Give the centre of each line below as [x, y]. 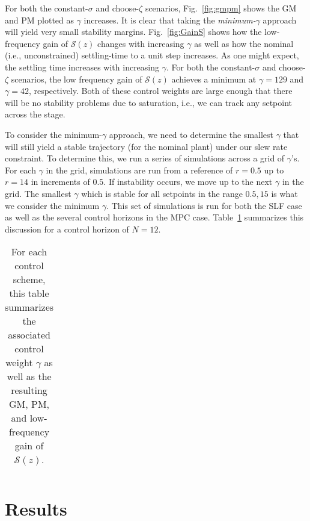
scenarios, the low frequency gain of [77, 79]
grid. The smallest [38, 193]
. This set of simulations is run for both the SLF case [204, 205]
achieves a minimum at [214, 79]
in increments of [60, 182]
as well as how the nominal [244, 43]
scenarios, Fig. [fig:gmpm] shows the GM [221, 8]
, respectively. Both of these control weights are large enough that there [160, 91]
